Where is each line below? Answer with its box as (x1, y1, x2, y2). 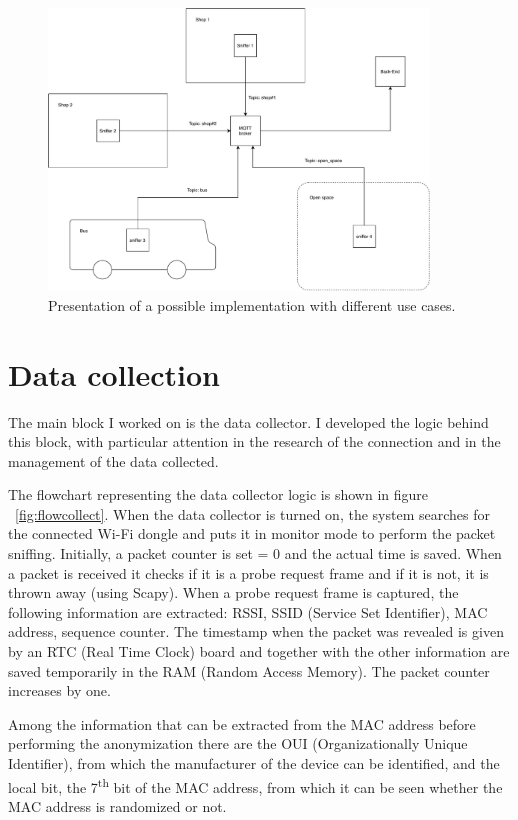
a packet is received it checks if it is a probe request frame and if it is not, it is (8, 562, 489, 583)
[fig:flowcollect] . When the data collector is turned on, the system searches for (15, 503, 490, 524)
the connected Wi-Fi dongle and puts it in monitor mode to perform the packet (8, 523, 496, 544)
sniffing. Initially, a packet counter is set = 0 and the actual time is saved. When (8, 543, 502, 564)
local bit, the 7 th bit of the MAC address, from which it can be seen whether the (8, 773, 503, 797)
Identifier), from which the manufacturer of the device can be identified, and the (8, 753, 500, 774)
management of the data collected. (8, 450, 219, 471)
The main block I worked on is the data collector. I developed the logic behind (8, 411, 489, 432)
